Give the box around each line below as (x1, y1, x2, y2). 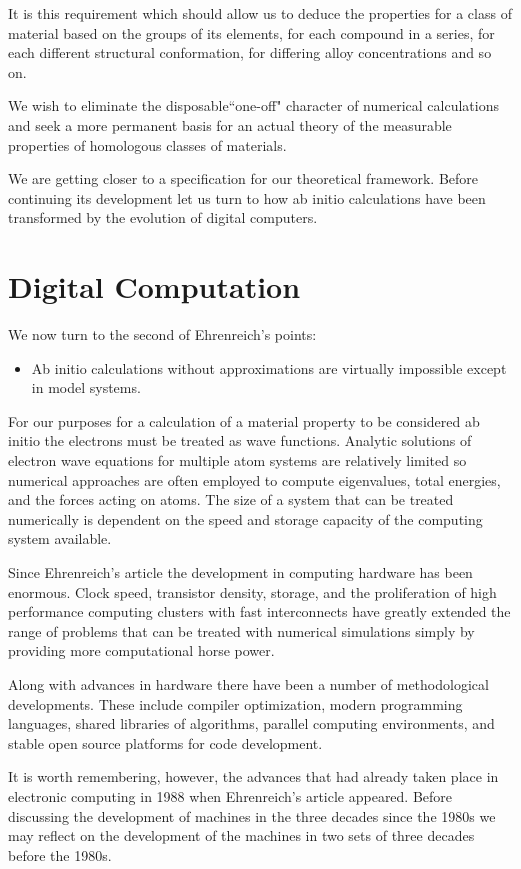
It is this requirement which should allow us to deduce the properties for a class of (8, 3, 512, 23)
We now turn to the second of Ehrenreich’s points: (8, 324, 317, 345)
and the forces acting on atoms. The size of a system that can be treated (8, 489, 454, 510)
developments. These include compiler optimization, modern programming (8, 693, 463, 714)
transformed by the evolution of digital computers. (8, 207, 318, 228)
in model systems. (31, 377, 141, 398)
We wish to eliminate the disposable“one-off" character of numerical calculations (8, 95, 499, 116)
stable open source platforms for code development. (8, 732, 323, 753)
